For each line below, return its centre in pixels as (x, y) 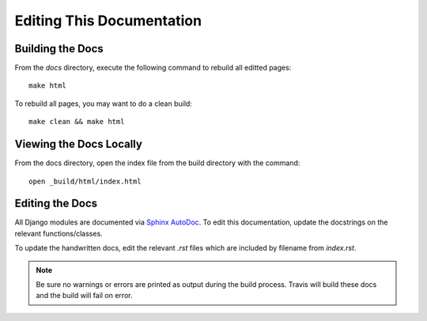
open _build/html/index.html (85, 181)
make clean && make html (77, 122)
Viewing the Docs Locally (78, 144)
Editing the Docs (56, 204)
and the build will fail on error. (84, 296)
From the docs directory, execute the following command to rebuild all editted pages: (153, 68)
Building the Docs (59, 49)
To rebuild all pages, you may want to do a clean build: (104, 104)
